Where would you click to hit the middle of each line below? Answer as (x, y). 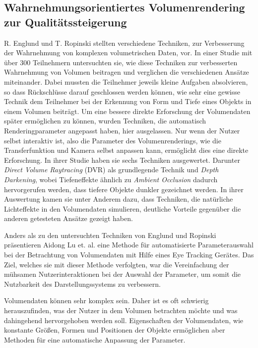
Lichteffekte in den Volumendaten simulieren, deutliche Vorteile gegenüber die (123, 208)
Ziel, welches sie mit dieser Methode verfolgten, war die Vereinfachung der (117, 264)
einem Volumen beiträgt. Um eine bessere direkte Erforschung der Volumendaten (127, 111)
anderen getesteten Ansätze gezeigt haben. (68, 218)
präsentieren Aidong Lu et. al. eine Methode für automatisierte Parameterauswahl (129, 245)
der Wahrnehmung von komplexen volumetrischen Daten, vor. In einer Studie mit (128, 53)
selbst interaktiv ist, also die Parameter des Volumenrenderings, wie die (113, 140)
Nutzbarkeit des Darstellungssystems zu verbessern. (82, 284)
